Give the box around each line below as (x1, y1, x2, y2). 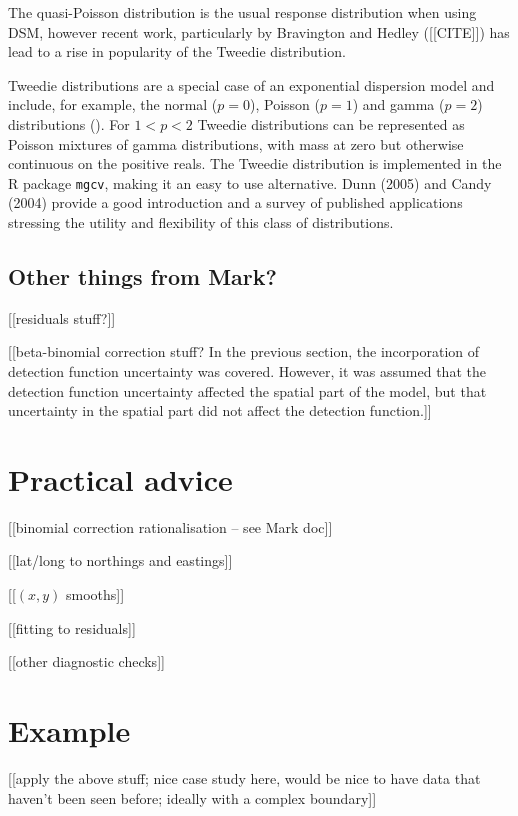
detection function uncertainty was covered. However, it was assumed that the (8, 360, 486, 381)
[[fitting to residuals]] (8, 617, 136, 638)
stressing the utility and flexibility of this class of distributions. (8, 212, 394, 232)
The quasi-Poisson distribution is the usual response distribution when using (8, 2, 477, 22)
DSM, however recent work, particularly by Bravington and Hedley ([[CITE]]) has (8, 21, 510, 42)
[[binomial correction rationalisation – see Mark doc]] (8, 516, 333, 537)
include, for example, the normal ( (8, 94, 218, 115)
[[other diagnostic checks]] (8, 651, 165, 672)
